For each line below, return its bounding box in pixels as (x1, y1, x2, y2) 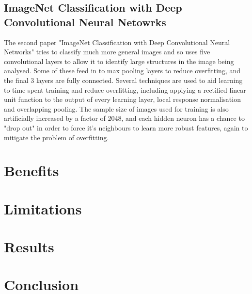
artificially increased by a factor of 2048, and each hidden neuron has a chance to (4, 113, 245, 123)
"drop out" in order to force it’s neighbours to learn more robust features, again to (4, 122, 248, 132)
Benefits (4, 161, 59, 180)
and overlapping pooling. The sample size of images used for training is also (4, 103, 229, 114)
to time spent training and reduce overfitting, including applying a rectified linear (4, 84, 246, 95)
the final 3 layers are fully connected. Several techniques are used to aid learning (4, 75, 243, 85)
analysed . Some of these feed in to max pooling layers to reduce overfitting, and (4, 65, 241, 76)
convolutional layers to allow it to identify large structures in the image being (4, 56, 234, 66)
